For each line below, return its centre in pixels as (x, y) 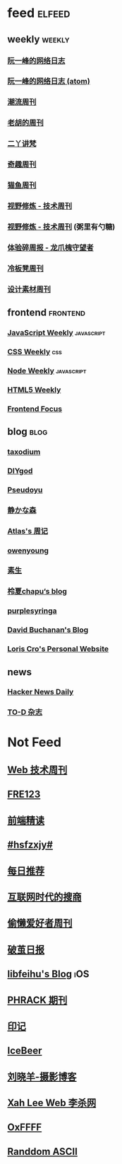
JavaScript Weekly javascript (56, 332)
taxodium (24, 451)
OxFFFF (25, 1128)
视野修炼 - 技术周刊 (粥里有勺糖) (61, 227)
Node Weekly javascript (47, 371)
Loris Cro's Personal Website (58, 649)
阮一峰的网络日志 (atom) (49, 81)
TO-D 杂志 (25, 712)
